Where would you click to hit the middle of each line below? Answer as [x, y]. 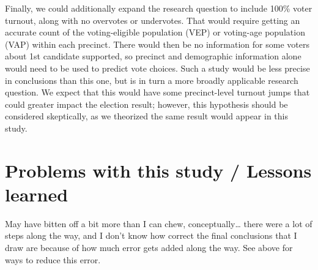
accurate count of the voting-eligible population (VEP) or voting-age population [155, 32]
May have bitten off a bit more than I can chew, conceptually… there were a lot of [159, 223]
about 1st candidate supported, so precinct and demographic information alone [153, 56]
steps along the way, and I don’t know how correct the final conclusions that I [151, 235]
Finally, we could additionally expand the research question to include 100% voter [159, 8]
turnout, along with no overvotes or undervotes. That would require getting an [153, 20]
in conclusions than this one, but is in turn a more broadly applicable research [152, 80]
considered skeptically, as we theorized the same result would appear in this [146, 116]
